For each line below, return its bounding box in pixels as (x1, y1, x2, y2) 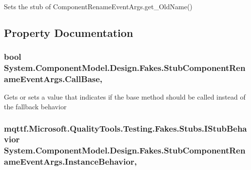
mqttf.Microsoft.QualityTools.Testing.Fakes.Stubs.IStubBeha (4, 122, 247, 134)
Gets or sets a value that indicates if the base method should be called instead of (4, 92, 246, 102)
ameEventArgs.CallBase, (4, 73, 103, 85)
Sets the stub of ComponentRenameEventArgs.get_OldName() (4, 1, 193, 11)
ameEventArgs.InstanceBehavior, (4, 155, 137, 168)
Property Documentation (4, 25, 134, 40)
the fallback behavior (4, 102, 67, 112)
